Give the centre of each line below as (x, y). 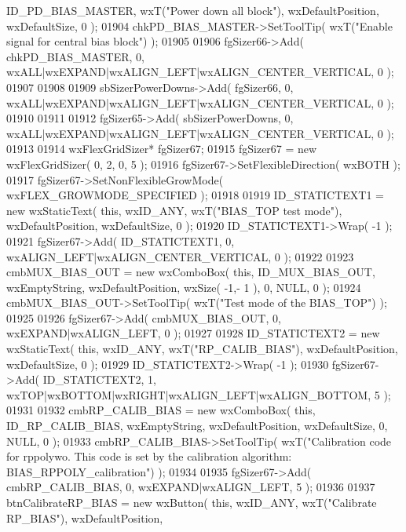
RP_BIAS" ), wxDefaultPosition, (85, 517)
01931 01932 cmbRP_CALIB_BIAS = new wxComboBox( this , (161, 410)
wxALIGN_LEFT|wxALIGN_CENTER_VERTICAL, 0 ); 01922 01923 (180, 256)
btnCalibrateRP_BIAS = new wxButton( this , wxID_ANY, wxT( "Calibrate (192, 502)
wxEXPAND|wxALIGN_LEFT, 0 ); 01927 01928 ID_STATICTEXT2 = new (193, 333)
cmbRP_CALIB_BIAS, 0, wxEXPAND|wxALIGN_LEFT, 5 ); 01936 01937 (191, 487)
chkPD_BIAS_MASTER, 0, (75, 56)
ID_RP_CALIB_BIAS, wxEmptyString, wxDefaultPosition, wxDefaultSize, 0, (197, 426)
